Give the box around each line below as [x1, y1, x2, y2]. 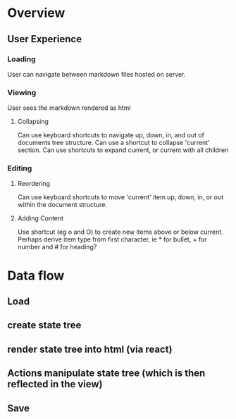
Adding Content [17, 214, 64, 223]
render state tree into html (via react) [7, 343, 173, 355]
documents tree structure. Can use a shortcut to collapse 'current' [17, 139, 210, 147]
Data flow [7, 268, 65, 283]
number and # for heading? [17, 243, 97, 251]
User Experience [7, 33, 82, 45]
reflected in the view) [7, 378, 103, 390]
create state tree [7, 319, 82, 332]
